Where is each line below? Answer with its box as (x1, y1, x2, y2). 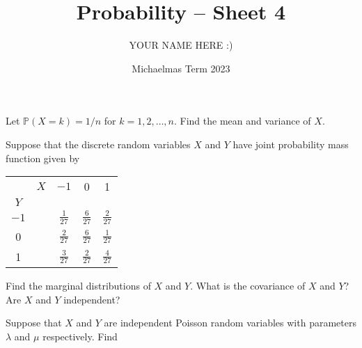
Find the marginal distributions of (6, 278, 151, 292)
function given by (6, 150, 80, 165)
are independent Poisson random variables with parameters (104, 315, 356, 330)
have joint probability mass (233, 136, 349, 151)
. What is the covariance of (190, 278, 306, 292)
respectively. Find (42, 329, 118, 343)
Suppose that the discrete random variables (6, 136, 191, 151)
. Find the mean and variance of (174, 113, 311, 128)
